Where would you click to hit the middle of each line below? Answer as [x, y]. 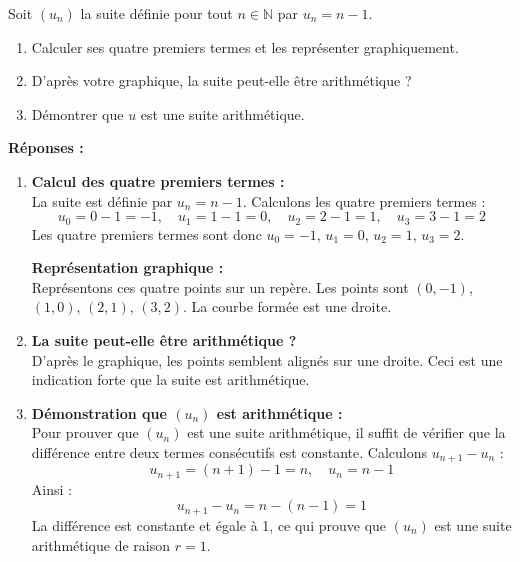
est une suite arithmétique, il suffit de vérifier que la [346, 432]
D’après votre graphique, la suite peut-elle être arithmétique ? [221, 80]
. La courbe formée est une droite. [287, 306]
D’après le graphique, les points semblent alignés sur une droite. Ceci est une [267, 359]
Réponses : [46, 147]
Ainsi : [51, 488]
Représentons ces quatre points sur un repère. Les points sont [220, 286]
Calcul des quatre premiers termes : [158, 180]
